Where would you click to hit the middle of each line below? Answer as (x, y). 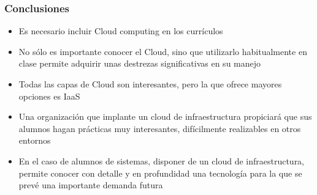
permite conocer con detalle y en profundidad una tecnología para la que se (160, 173)
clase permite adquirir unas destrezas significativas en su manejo (140, 63)
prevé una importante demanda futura (91, 185)
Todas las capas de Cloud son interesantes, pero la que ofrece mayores (150, 84)
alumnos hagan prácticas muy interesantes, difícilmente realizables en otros (160, 128)
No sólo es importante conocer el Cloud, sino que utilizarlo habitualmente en (163, 51)
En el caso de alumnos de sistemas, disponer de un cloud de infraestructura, (162, 160)
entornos (35, 140)
